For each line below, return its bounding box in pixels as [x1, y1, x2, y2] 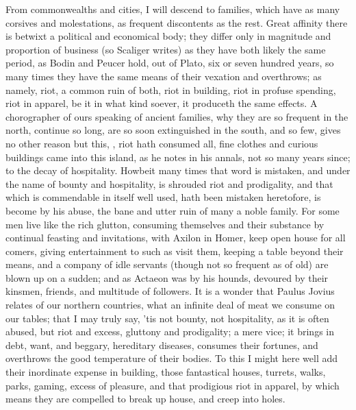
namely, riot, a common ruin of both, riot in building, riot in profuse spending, [5, 82, 336, 97]
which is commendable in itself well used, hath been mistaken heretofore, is [5, 190, 321, 204]
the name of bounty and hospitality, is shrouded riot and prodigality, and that [5, 176, 333, 191]
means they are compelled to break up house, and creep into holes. [5, 391, 285, 406]
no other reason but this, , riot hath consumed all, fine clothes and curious [5, 136, 318, 150]
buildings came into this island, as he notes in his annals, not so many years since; [5, 149, 351, 164]
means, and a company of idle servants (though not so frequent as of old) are [5, 257, 329, 272]
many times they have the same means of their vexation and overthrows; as [5, 69, 322, 83]
